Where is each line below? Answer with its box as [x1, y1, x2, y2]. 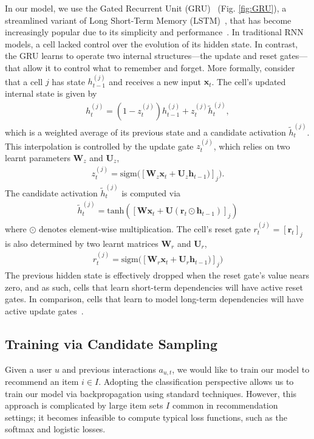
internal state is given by [5, 86, 97, 99]
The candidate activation [5, 186, 98, 199]
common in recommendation [172, 399, 278, 412]
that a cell [5, 75, 43, 88]
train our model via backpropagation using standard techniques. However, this [5, 387, 297, 399]
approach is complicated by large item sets [5, 399, 163, 412]
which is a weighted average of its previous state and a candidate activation [5, 125, 286, 138]
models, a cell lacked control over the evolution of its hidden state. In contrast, [5, 37, 298, 50]
